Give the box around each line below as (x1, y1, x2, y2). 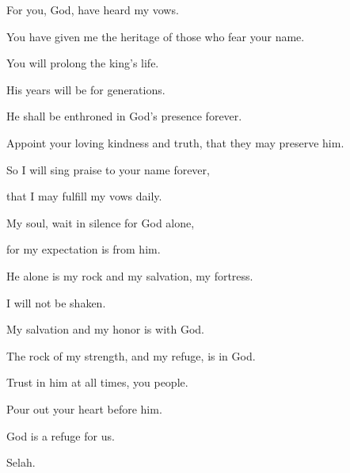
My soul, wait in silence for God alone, (6, 214, 195, 231)
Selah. (6, 454, 36, 471)
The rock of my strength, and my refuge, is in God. (6, 347, 256, 364)
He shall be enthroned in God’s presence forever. (6, 108, 242, 124)
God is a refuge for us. (6, 427, 115, 444)
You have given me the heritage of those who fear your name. (6, 28, 305, 44)
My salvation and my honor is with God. (6, 321, 204, 338)
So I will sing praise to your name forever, (6, 161, 210, 177)
